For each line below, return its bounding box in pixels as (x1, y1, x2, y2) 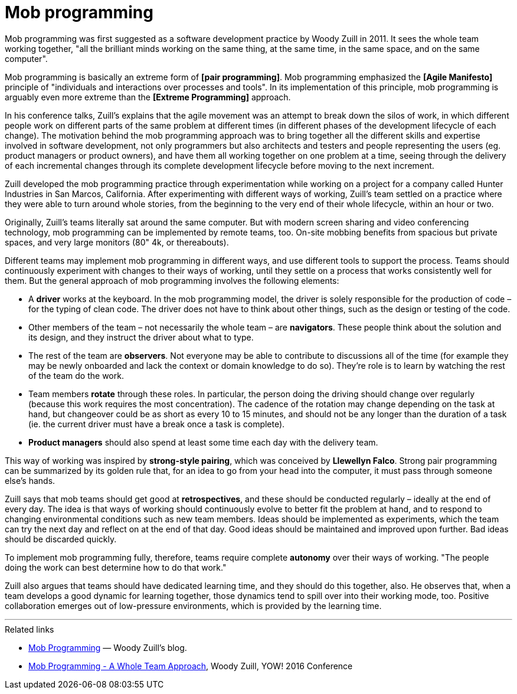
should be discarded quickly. (5, 533, 117, 544)
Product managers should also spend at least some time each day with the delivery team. (28, 437, 378, 447)
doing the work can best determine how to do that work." (5, 562, 227, 572)
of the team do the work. (28, 370, 124, 381)
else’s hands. (5, 475, 55, 486)
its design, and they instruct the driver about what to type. (28, 332, 254, 342)
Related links (5, 624, 54, 634)
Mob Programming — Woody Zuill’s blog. (28, 642, 187, 653)
